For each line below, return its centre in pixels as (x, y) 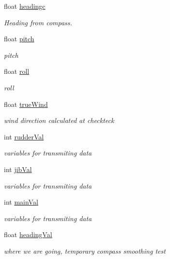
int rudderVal (24, 136)
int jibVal (18, 169)
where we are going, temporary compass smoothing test (85, 250)
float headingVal (28, 234)
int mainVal (21, 202)
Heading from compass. (38, 22)
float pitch (19, 39)
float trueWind (26, 104)
